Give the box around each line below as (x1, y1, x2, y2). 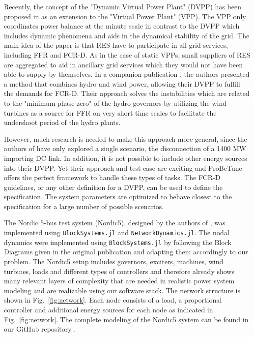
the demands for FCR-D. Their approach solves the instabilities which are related (4, 88, 250, 98)
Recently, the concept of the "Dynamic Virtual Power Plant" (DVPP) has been (4, 1, 241, 11)
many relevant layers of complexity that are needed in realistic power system (4, 276, 235, 286)
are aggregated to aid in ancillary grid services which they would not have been (4, 59, 243, 69)
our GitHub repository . (4, 324, 76, 334)
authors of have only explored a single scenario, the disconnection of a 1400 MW (4, 143, 247, 153)
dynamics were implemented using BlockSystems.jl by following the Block (4, 237, 231, 247)
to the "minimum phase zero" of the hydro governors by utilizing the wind (4, 97, 226, 108)
